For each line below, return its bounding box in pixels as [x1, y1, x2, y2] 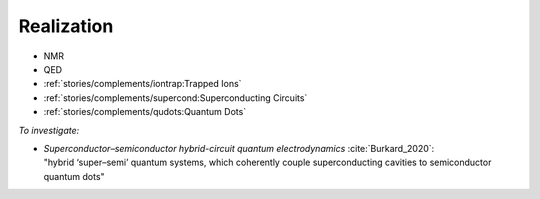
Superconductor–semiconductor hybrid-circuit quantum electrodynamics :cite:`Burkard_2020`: [43, 142, 435, 154]
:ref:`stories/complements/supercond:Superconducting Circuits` [43, 91, 308, 104]
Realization [18, 15, 114, 37]
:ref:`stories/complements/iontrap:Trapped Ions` [43, 78, 242, 90]
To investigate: [18, 124, 80, 136]
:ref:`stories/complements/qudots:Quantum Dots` [43, 106, 247, 118]
